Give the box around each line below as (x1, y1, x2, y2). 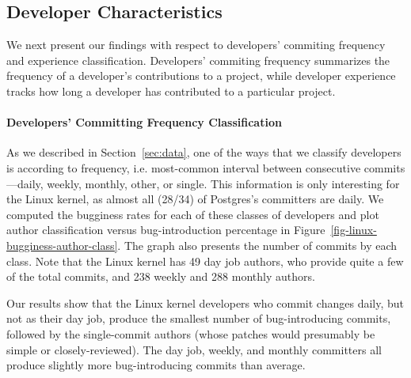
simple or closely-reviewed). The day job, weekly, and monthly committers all (6, 341, 382, 357)
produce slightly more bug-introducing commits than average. (6, 357, 306, 373)
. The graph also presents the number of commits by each (117, 236, 398, 253)
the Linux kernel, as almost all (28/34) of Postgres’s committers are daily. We (6, 191, 384, 207)
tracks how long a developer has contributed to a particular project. (6, 82, 336, 99)
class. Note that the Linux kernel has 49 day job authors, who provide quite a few (6, 252, 404, 269)
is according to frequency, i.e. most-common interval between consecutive (6, 159, 361, 176)
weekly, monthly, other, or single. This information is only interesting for (47, 175, 400, 191)
